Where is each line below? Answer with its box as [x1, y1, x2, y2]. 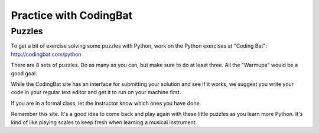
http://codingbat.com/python [11, 51, 82, 58]
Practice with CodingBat [11, 9, 133, 22]
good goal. [11, 69, 38, 77]
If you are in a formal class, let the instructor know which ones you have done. [11, 99, 201, 107]
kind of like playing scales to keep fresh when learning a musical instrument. [11, 118, 197, 126]
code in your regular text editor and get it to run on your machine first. [11, 89, 181, 96]
